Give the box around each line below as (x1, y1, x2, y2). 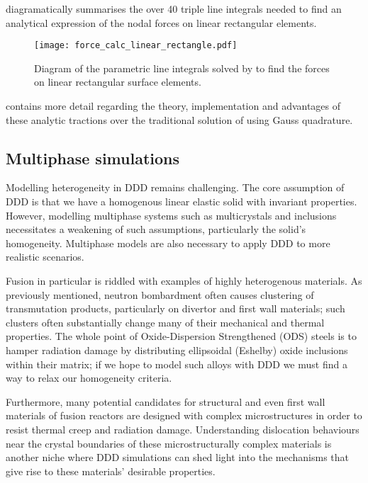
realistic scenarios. (6, 249, 84, 264)
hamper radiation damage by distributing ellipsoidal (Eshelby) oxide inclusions (6, 342, 348, 357)
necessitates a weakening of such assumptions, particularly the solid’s (6, 222, 306, 237)
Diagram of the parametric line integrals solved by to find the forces (34, 60, 330, 75)
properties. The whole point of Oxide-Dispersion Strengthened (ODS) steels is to (6, 329, 357, 343)
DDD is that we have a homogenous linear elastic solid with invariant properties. (6, 194, 357, 209)
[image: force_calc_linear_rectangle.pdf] (34, 40, 238, 51)
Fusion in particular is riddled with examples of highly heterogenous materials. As (6, 273, 362, 288)
